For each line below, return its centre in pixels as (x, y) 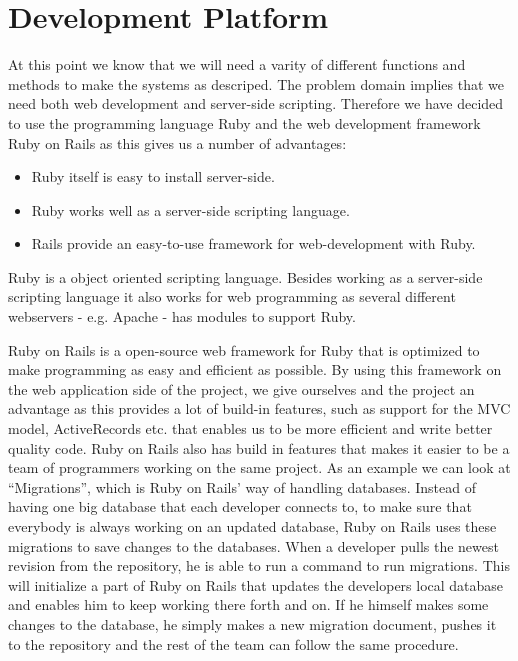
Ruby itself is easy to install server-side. (153, 176)
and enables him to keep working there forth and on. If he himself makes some (248, 604)
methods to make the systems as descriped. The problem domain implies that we (256, 83)
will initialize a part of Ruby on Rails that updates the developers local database (256, 584)
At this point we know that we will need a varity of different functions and (237, 64)
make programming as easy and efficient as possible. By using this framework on (255, 369)
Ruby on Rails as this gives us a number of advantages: (177, 142)
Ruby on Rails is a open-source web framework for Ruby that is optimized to (244, 349)
